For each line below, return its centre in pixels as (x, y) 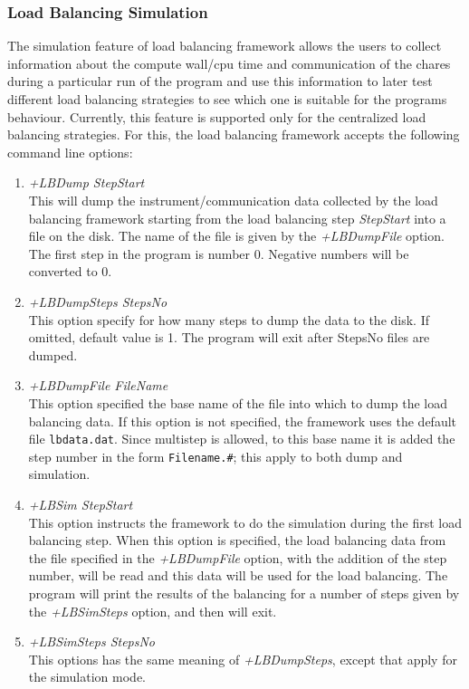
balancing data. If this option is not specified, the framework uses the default (243, 421)
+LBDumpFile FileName (98, 385)
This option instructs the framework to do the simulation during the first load (245, 522)
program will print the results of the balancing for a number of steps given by (244, 593)
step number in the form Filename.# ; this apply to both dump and (215, 456)
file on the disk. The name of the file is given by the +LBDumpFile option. (236, 236)
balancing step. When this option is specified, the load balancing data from (237, 540)
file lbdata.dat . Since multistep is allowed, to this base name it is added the (242, 439)
